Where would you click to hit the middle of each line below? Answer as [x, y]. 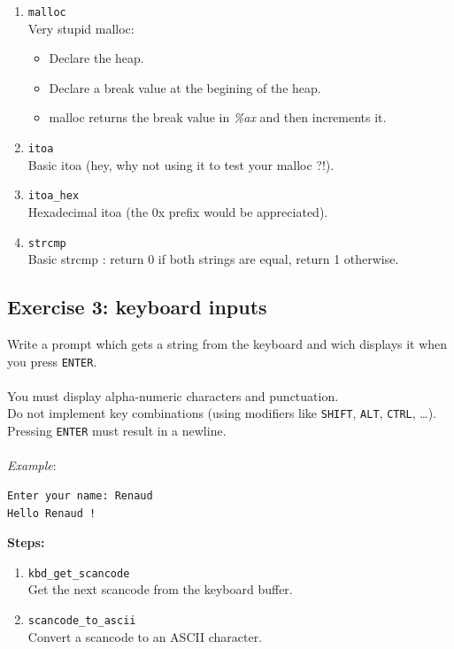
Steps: [26, 542]
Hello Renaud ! [52, 513]
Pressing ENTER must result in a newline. [117, 431]
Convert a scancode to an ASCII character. [145, 636]
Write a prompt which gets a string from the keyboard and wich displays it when [227, 343]
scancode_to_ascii [82, 620]
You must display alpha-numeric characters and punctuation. [173, 395]
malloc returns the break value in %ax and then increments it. [218, 117]
